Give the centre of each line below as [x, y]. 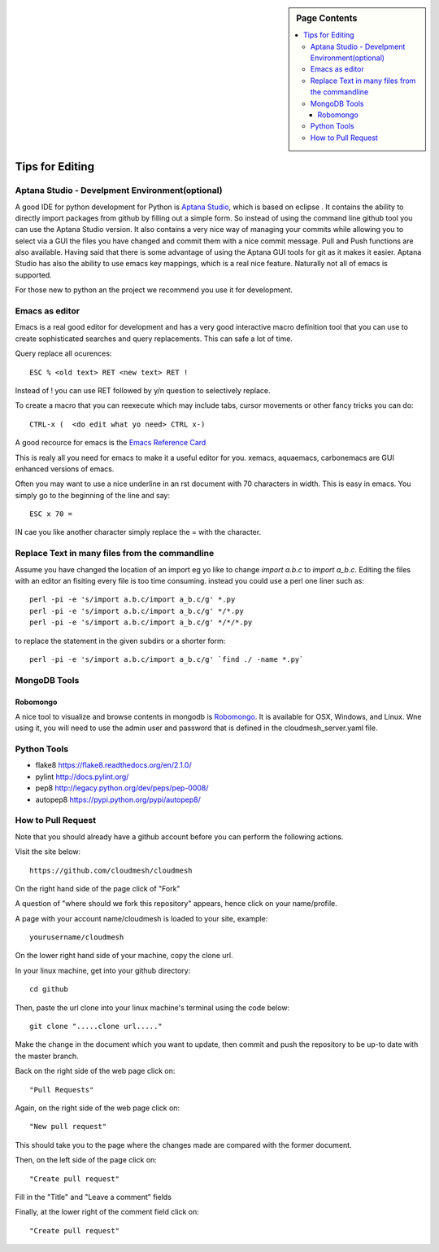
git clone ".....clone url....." [96, 1027]
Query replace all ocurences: [63, 353]
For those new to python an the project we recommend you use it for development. [154, 290]
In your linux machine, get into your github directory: [103, 970]
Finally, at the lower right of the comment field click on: [107, 1212]
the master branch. [47, 1056]
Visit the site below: [48, 851]
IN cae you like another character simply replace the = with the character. [138, 532]
